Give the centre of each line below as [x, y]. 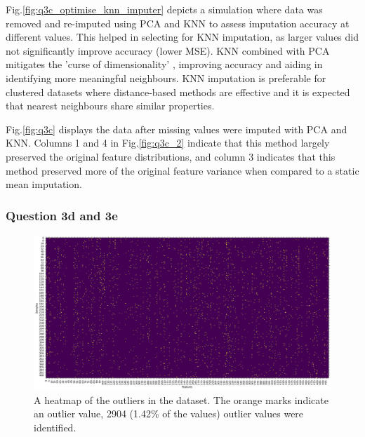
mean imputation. [44, 184]
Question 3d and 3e [62, 215]
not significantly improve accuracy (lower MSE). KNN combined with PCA [168, 50]
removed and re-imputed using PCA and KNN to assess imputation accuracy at [178, 23]
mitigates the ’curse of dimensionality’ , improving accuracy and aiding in [164, 64]
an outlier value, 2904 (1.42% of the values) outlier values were [169, 414]
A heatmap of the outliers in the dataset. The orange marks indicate [181, 399]
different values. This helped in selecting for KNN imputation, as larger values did [182, 37]
